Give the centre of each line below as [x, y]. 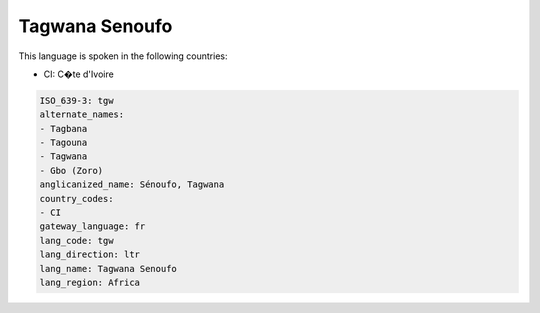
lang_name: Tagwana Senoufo [108, 268]
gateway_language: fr [92, 226]
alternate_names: [82, 114]
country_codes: [76, 198]
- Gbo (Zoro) [71, 170]
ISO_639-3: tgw [76, 100]
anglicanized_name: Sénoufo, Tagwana [132, 184]
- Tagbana [63, 128]
